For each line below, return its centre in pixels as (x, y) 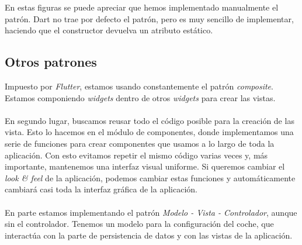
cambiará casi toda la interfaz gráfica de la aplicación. (101, 189)
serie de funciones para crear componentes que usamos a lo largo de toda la (140, 143)
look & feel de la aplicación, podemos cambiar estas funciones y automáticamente (150, 177)
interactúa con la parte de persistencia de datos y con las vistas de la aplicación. (149, 235)
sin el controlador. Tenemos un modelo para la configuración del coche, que (139, 224)
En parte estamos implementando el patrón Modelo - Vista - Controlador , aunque (151, 212)
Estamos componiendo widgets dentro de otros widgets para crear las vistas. (140, 97)
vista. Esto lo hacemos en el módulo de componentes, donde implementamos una (149, 132)
